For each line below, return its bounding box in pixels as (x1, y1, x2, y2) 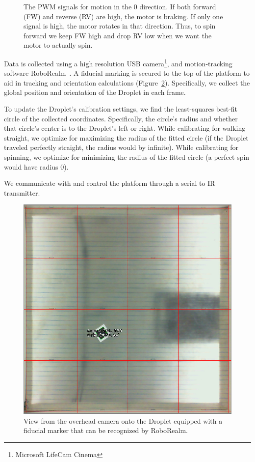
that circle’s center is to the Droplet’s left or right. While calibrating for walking (4, 123, 246, 133)
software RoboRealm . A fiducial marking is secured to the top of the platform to (4, 68, 250, 78)
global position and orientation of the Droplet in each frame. (4, 87, 186, 97)
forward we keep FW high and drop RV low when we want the (24, 30, 212, 40)
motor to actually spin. (24, 40, 93, 50)
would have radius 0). (4, 161, 69, 172)
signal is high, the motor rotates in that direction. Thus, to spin (24, 21, 216, 31)
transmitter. (4, 187, 40, 198)
